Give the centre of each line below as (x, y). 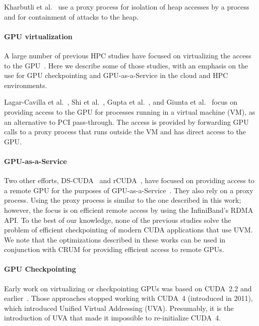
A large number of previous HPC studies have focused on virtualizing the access (128, 55)
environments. (26, 85)
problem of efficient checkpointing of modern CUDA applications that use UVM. (128, 230)
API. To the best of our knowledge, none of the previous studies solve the (118, 220)
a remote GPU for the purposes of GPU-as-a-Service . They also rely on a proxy (129, 190)
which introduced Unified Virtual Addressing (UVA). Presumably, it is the (119, 308)
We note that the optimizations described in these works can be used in (115, 239)
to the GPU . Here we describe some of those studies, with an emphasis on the (126, 65)
